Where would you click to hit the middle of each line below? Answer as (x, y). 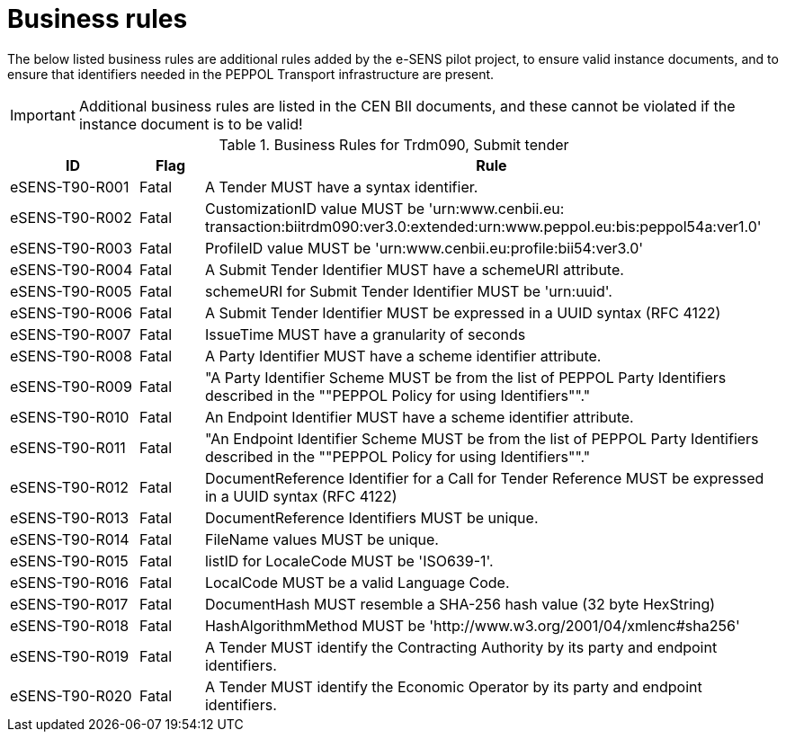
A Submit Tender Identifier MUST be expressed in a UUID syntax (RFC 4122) (463, 312)
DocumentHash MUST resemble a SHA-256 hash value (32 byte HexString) (460, 604)
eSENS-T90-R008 (71, 356)
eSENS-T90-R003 (71, 248)
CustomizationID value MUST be (315, 208)
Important (43, 115)
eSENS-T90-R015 (69, 561)
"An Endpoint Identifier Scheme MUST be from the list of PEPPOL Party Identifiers (482, 438)
